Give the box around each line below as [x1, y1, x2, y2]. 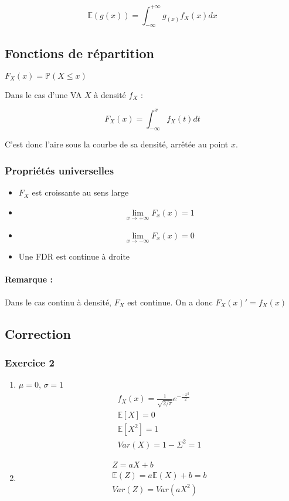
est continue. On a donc [127, 295, 213, 308]
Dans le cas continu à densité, [5, 295, 112, 308]
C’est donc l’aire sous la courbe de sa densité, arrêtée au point [5, 138, 229, 150]
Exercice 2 [5, 355, 55, 369]
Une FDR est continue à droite [18, 250, 130, 263]
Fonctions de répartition [5, 43, 154, 62]
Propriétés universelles [5, 163, 114, 177]
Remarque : [5, 273, 53, 285]
